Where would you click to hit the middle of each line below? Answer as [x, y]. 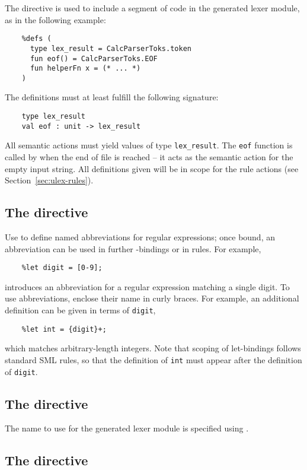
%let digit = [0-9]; [62, 268]
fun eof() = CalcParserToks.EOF [94, 58]
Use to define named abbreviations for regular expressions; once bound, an [140, 237]
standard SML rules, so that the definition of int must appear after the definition [153, 359]
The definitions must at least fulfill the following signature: [112, 97]
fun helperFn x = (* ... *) [85, 69]
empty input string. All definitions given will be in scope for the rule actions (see [152, 168]
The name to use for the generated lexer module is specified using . [127, 428]
